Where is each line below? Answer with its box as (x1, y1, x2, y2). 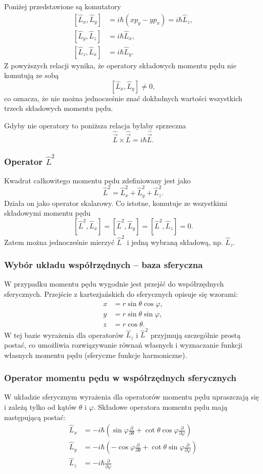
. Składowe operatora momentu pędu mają (93, 401, 228, 412)
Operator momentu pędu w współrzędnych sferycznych (4, 371, 237, 384)
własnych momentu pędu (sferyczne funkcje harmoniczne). (4, 349, 187, 360)
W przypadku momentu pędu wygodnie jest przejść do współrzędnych (4, 278, 224, 289)
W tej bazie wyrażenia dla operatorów (4, 329, 124, 340)
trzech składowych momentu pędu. (4, 103, 113, 113)
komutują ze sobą (4, 70, 59, 81)
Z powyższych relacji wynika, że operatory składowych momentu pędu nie (4, 60, 236, 70)
